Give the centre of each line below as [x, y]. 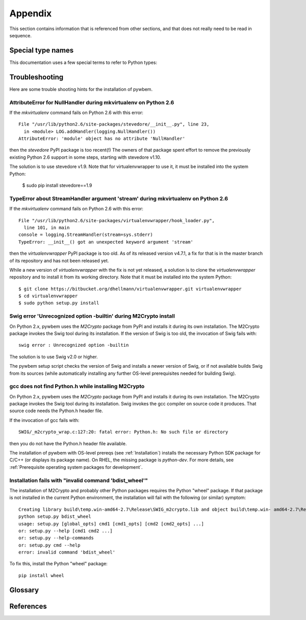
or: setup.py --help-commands [56, 538]
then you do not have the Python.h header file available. [68, 443]
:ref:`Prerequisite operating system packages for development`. [76, 467]
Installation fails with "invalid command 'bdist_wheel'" [79, 480]
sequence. [21, 35]
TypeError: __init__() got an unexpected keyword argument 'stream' [106, 242]
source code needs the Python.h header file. [56, 411]
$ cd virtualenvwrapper [48, 296]
